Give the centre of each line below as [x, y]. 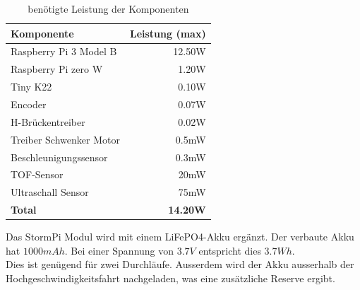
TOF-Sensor [37, 174]
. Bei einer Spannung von [119, 250]
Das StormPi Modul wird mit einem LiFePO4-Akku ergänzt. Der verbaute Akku [180, 237]
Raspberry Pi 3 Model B [64, 51]
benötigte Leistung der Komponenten [108, 8]
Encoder [29, 104]
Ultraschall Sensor [50, 192]
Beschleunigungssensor [59, 157]
